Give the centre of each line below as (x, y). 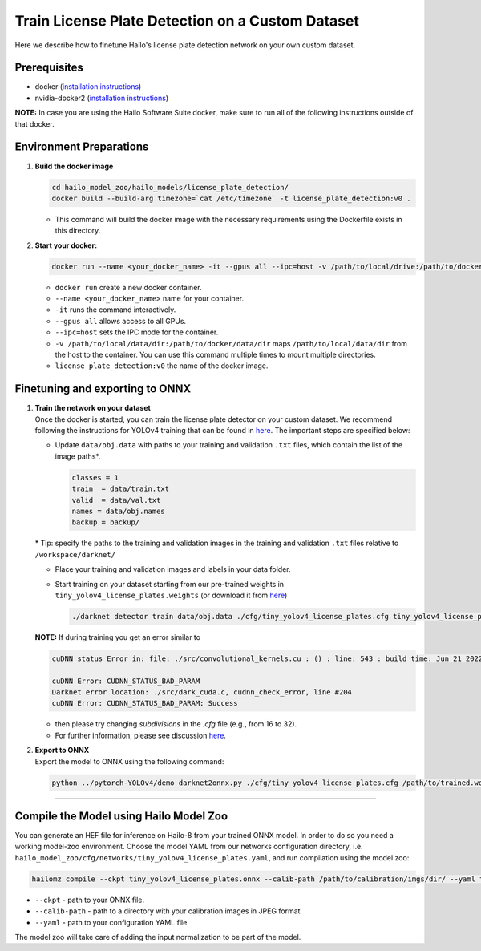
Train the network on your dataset (93, 408)
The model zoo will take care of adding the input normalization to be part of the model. (158, 937)
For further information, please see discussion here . (140, 735)
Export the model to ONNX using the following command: (129, 761)
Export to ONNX (62, 751)
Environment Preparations (82, 147)
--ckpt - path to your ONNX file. (89, 900)
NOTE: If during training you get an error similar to (117, 637)
